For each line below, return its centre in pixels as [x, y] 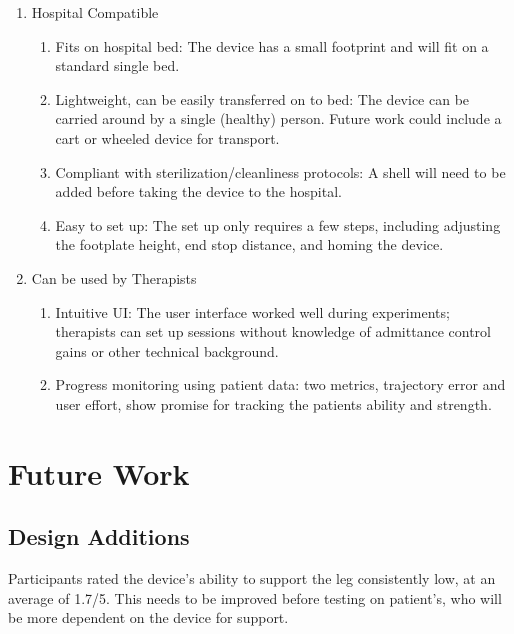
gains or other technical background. [167, 350]
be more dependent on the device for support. [148, 617]
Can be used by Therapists [114, 277]
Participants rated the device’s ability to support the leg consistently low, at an [252, 578]
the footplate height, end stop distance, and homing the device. [249, 244]
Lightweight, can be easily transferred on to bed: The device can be [262, 98]
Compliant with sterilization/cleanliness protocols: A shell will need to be [280, 171]
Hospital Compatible [95, 12]
